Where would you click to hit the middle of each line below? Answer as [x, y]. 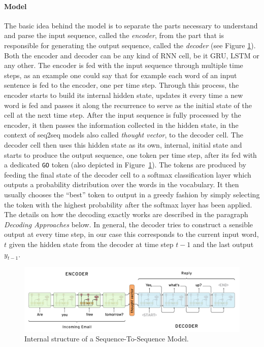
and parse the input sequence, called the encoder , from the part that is [114, 35]
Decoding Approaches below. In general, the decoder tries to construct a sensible [129, 224]
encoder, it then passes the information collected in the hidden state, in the [121, 125]
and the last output [223, 244]
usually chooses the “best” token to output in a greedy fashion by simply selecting [132, 194]
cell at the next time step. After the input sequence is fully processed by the [123, 115]
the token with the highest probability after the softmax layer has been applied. [128, 204]
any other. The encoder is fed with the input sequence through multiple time [124, 65]
